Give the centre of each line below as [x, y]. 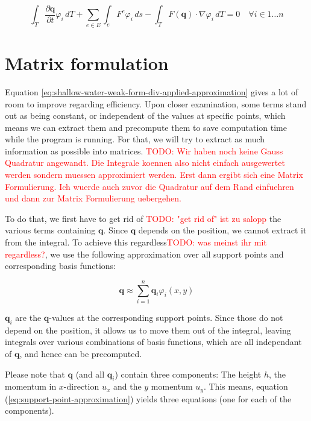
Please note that [35, 374]
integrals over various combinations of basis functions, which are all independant [153, 342]
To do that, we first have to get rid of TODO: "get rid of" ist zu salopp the [143, 218]
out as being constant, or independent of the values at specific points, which [145, 116]
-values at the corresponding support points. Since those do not [166, 317]
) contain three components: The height [188, 374]
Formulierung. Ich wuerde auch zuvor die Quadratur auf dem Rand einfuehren [149, 186]
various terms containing [50, 230]
